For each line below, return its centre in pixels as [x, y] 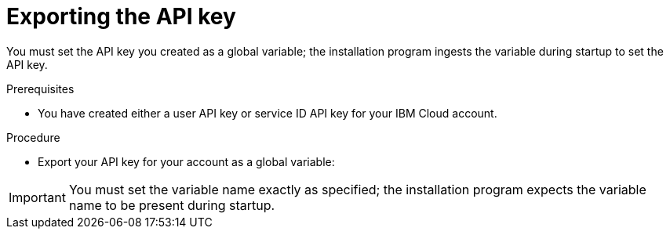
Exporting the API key [121, 16]
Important [37, 197]
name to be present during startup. [172, 205]
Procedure [33, 137]
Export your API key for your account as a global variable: [186, 161]
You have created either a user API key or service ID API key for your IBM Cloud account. [268, 113]
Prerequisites [40, 89]
